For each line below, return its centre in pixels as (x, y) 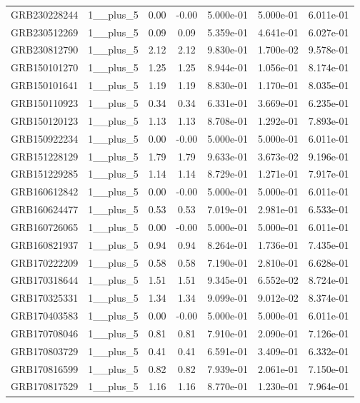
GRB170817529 (45, 386)
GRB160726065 (45, 226)
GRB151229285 (45, 174)
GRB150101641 (45, 85)
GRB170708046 (45, 333)
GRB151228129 (45, 156)
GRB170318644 (45, 280)
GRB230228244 (45, 14)
